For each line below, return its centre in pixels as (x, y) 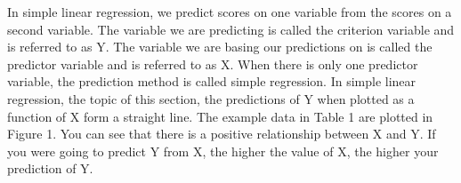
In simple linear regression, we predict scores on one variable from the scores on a (230, 12)
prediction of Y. (50, 168)
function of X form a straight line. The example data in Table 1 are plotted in (220, 116)
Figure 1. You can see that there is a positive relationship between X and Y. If (222, 134)
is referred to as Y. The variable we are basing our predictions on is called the (220, 47)
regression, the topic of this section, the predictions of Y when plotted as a (211, 98)
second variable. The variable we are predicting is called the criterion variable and (231, 29)
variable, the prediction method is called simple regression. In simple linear (212, 81)
